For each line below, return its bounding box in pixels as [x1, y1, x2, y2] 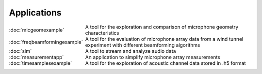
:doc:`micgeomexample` [9, 27, 65, 33]
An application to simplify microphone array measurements [85, 54, 220, 60]
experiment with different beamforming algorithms [85, 42, 200, 48]
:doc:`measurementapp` [9, 54, 64, 60]
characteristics [85, 30, 119, 36]
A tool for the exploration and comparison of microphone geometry [85, 23, 239, 30]
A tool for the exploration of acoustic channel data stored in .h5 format [85, 59, 246, 66]
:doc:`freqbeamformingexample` [9, 39, 83, 45]
